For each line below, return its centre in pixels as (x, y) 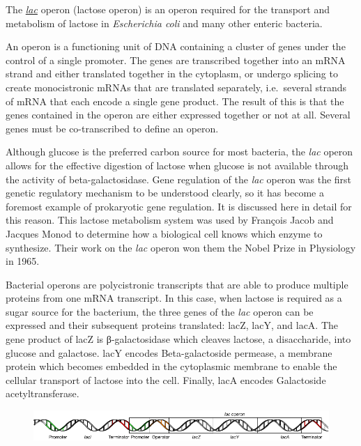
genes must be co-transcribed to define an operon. (112, 128)
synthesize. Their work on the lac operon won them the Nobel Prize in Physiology (181, 247)
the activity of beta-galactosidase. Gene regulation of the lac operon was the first (179, 179)
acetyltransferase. (43, 393)
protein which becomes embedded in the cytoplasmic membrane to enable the (171, 366)
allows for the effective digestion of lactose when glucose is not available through (177, 165)
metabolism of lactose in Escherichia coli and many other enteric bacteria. (164, 23)
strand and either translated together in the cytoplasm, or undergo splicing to (172, 74)
